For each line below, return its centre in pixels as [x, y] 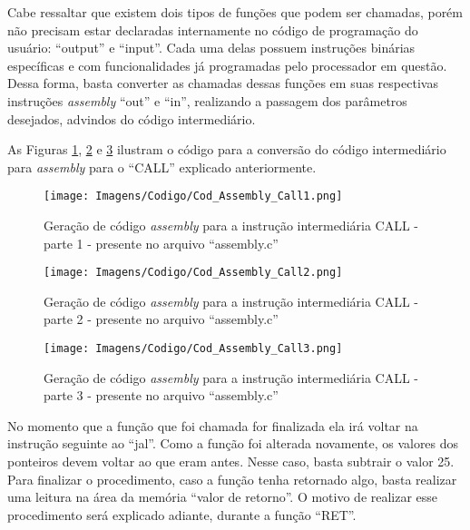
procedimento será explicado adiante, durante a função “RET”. [182, 514]
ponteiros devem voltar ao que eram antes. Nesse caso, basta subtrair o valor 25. [231, 461]
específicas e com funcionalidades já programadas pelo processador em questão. [227, 65]
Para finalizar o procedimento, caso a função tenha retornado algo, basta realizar [232, 479]
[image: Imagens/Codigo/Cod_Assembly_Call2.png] [193, 273]
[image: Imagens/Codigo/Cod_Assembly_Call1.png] [193, 196]
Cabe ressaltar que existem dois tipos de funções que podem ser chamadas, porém [235, 12]
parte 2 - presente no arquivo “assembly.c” [161, 319]
